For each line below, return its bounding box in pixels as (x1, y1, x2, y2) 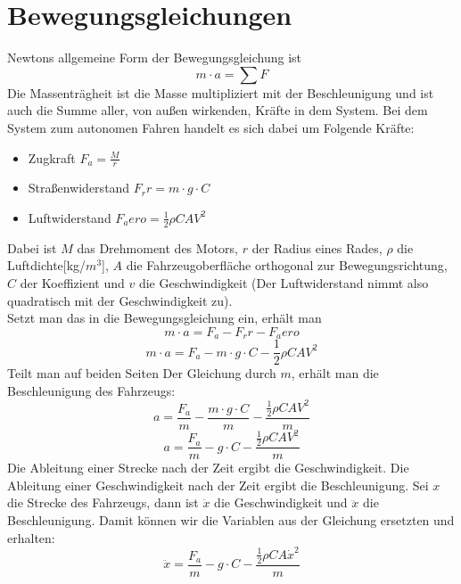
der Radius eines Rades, (251, 238, 383, 257)
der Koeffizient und (20, 273, 125, 292)
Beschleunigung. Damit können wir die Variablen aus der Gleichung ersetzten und (7, 510, 455, 529)
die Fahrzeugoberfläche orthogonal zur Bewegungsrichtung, (126, 256, 448, 275)
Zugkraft (28, 148, 76, 167)
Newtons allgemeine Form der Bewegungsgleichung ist (7, 48, 302, 67)
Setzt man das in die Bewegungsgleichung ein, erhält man (7, 308, 322, 327)
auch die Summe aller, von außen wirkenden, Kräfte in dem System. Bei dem (7, 101, 428, 119)
